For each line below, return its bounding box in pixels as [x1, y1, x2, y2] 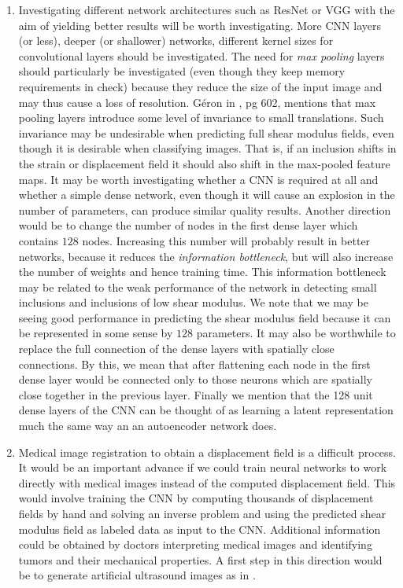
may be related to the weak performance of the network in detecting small [18, 278, 377, 295]
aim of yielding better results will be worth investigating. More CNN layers [18, 17, 381, 33]
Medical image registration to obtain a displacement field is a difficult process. [18, 443, 397, 460]
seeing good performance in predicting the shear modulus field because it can [18, 309, 391, 325]
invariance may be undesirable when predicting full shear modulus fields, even [18, 124, 394, 141]
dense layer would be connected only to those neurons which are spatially [18, 371, 372, 388]
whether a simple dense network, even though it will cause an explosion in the [18, 186, 395, 203]
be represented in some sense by [18, 325, 173, 341]
